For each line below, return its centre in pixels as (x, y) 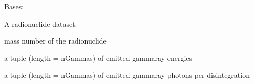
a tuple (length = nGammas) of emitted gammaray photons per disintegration (127, 75)
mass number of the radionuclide (55, 41)
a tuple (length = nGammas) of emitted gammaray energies (98, 58)
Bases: (14, 6)
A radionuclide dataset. (41, 23)
